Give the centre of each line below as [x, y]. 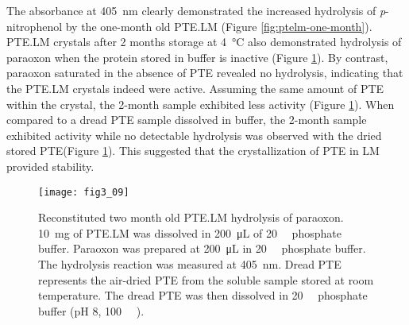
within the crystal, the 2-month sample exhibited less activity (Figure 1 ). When [201, 104]
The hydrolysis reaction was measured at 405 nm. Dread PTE [190, 263]
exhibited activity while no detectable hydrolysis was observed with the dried [194, 135]
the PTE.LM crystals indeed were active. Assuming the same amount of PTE [195, 88]
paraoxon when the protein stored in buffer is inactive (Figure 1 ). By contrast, [197, 57]
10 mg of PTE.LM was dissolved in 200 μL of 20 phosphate [190, 232]
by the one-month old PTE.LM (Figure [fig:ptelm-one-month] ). [219, 26]
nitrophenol [35, 26]
